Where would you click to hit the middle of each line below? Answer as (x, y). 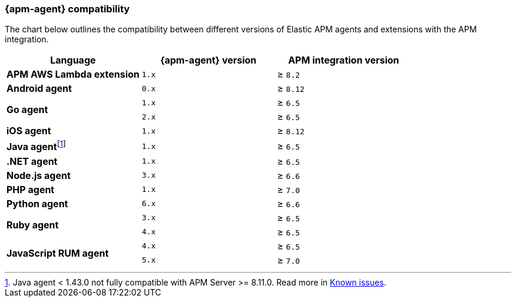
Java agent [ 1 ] (36, 146)
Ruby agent (33, 225)
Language (73, 60)
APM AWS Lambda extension (73, 74)
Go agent (27, 110)
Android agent (39, 89)
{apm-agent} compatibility (67, 9)
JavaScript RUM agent (58, 253)
